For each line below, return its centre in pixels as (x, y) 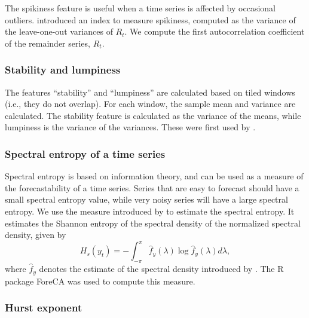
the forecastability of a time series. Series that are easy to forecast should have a (152, 187)
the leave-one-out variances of (59, 31)
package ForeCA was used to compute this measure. (100, 281)
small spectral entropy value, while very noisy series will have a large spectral (146, 199)
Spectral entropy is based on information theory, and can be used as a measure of (154, 176)
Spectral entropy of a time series (85, 153)
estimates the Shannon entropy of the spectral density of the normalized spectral (153, 223)
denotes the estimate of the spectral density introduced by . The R (161, 269)
